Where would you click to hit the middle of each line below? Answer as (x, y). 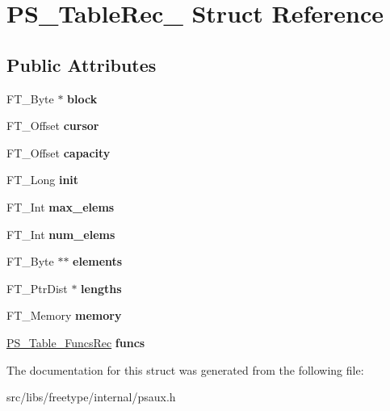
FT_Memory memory (64, 315)
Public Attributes (82, 64)
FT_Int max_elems (61, 206)
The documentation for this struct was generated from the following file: (185, 369)
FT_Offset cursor (53, 126)
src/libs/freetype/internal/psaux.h (91, 397)
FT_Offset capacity (59, 152)
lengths (101, 288)
